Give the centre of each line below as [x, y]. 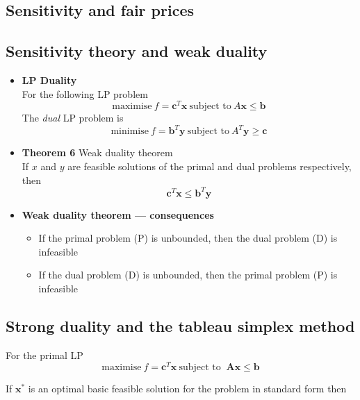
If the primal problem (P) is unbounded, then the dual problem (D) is [188, 238]
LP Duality [49, 80]
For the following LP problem [85, 93]
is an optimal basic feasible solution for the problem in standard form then [187, 389]
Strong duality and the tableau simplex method [180, 325]
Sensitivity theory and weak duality [137, 51]
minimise [130, 132]
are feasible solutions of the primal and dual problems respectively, [210, 166]
